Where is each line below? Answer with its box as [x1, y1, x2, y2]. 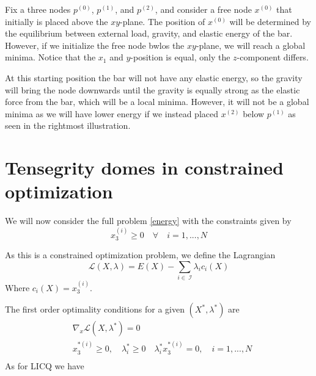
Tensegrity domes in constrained [5, 155, 284, 180]
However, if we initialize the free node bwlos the [5, 38, 185, 51]
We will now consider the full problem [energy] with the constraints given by [5, 214, 292, 227]
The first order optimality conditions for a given [5, 303, 185, 316]
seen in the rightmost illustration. [5, 119, 131, 132]
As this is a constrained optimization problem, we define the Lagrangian [5, 248, 276, 261]
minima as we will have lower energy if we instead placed [5, 107, 219, 120]
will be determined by [229, 15, 311, 27]
